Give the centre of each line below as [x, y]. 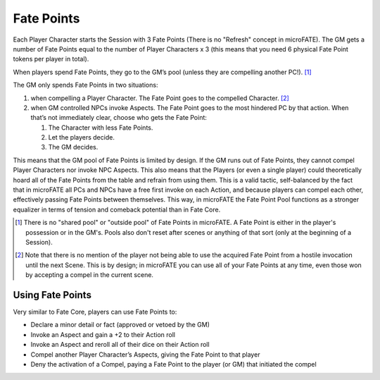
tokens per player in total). [51, 59]
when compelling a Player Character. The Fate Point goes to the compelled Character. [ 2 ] [160, 98]
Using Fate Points [52, 295]
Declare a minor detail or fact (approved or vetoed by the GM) [120, 325]
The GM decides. [73, 147]
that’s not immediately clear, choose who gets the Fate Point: [119, 118]
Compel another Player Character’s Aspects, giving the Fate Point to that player [145, 354]
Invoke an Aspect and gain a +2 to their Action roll [103, 334]
